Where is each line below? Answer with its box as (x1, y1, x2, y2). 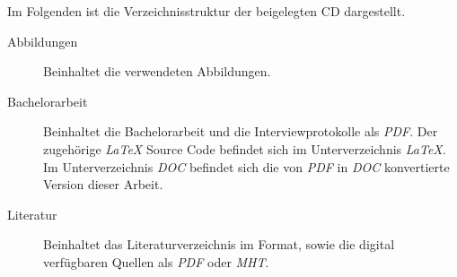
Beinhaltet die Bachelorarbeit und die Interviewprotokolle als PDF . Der (43, 122, 438, 141)
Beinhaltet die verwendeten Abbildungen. (43, 62, 271, 81)
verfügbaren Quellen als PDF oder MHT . (43, 252, 269, 271)
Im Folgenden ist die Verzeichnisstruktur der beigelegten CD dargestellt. (7, 2, 406, 20)
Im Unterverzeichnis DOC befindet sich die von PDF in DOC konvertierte (43, 157, 450, 176)
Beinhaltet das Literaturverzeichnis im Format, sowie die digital (43, 235, 395, 254)
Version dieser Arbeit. (43, 175, 163, 194)
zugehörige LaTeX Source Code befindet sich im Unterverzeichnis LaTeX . (43, 139, 446, 158)
